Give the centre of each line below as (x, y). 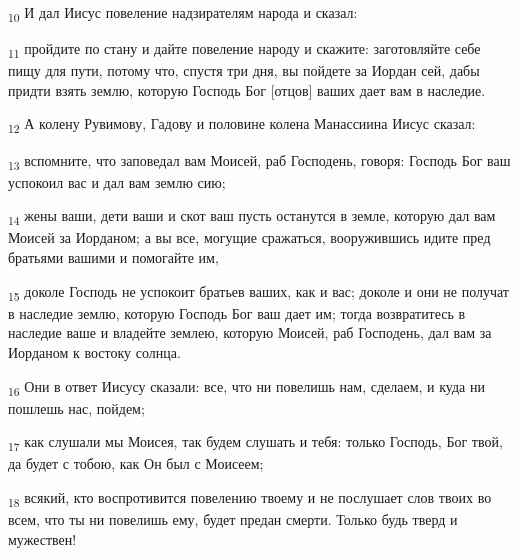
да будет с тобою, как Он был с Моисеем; (136, 463)
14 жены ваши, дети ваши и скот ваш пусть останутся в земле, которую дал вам (252, 217)
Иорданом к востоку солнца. (94, 351)
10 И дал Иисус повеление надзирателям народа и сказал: (183, 13)
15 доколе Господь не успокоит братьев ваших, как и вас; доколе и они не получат (258, 292)
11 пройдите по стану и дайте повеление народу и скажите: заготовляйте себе (244, 49)
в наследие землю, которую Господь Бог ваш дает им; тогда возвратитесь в (237, 312)
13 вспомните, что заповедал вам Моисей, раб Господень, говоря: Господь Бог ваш (259, 161)
